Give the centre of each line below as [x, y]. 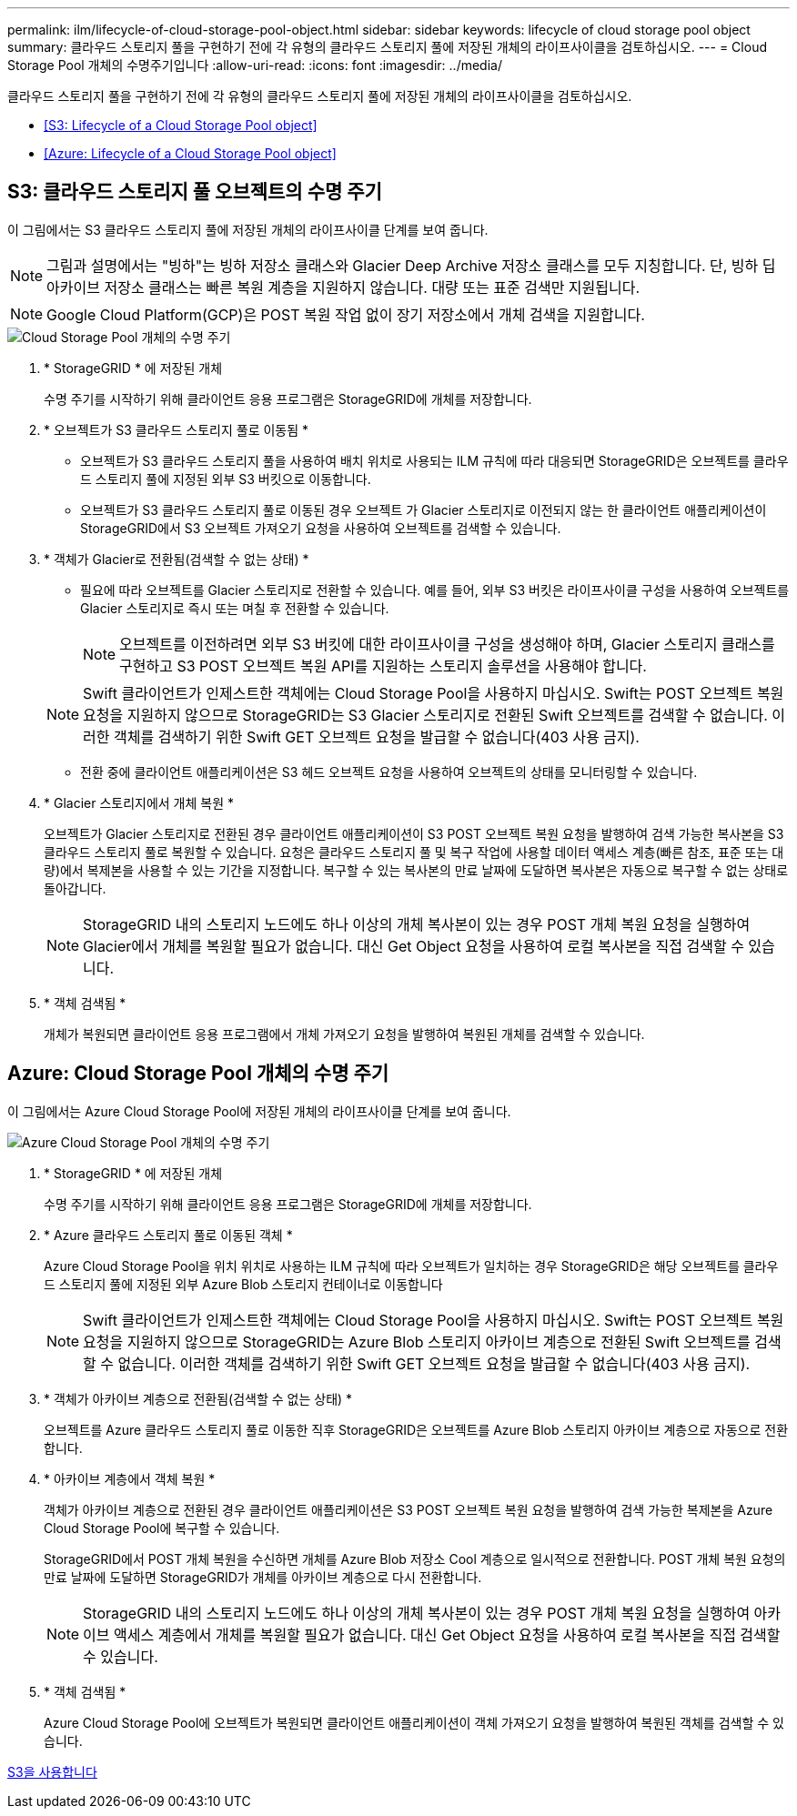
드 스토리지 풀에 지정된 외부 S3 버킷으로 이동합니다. [226, 479]
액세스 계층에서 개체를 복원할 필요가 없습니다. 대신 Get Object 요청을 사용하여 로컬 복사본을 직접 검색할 [447, 1634]
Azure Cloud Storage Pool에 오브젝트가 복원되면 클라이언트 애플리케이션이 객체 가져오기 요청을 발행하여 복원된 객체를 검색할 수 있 [414, 1722]
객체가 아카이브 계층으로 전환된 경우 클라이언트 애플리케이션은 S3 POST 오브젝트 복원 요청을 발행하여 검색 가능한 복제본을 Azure [409, 1509]
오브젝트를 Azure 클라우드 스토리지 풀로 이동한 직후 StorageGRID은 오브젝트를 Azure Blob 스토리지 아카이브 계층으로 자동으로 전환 [416, 1429]
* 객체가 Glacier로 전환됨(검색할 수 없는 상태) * [177, 559]
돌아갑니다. [75, 888]
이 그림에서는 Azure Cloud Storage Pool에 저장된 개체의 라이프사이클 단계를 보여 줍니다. [259, 1111]
